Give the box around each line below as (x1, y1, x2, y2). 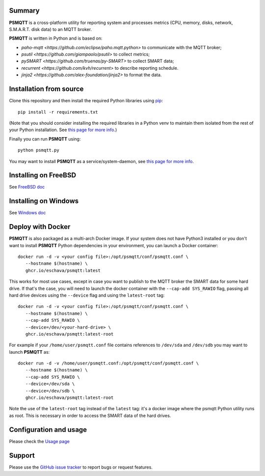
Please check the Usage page (9, 438, 70, 444)
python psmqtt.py (18, 147, 59, 153)
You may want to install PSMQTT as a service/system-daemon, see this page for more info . (9, 158, 194, 164)
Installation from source (9, 85, 84, 93)
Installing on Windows (9, 197, 79, 205)
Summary (9, 6, 40, 15)
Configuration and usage (9, 425, 87, 434)
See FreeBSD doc (9, 184, 45, 190)
